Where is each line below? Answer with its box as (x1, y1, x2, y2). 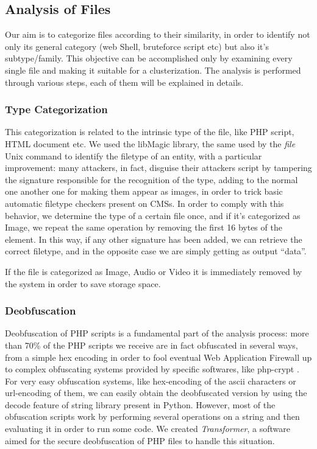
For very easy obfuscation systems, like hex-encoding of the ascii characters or (5, 374, 296, 387)
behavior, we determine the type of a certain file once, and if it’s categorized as (5, 209, 301, 221)
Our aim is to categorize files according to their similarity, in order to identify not (5, 28, 310, 41)
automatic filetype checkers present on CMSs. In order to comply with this (5, 197, 284, 209)
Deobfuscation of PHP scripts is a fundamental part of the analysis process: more (5, 327, 309, 339)
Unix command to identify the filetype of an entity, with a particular (5, 149, 262, 162)
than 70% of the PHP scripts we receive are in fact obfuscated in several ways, (5, 338, 298, 351)
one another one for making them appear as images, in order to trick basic (5, 185, 283, 198)
